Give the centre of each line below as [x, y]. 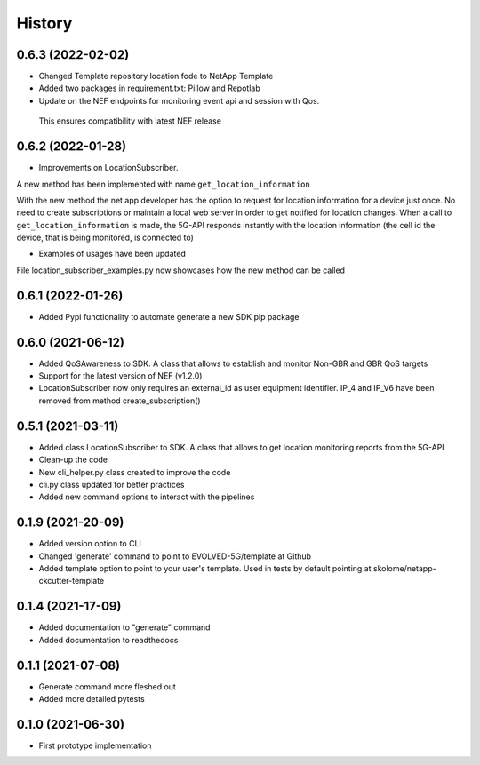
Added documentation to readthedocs [108, 640]
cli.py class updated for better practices [112, 484]
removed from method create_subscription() [120, 401]
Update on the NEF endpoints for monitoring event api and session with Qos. [179, 100]
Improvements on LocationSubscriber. [108, 168]
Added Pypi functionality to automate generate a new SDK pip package [169, 316]
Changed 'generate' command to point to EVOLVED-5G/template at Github [175, 556]
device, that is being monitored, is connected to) [105, 238]
